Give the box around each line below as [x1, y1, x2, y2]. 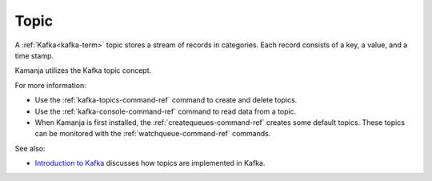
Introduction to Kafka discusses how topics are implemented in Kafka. [34, 159, 266, 168]
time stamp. [14, 50, 54, 60]
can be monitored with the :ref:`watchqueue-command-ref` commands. [34, 129, 271, 139]
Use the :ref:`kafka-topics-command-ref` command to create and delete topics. [34, 95, 298, 105]
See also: [14, 143, 46, 153]
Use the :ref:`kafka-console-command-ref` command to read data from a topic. [34, 107, 297, 116]
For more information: [14, 80, 87, 90]
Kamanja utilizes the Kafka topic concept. [14, 66, 152, 75]
